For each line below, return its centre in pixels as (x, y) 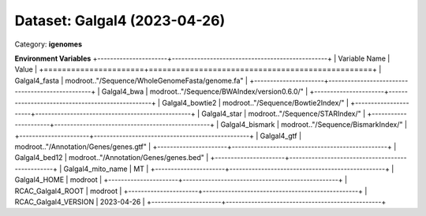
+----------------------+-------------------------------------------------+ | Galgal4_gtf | (158, 136)
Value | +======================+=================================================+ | (198, 69)
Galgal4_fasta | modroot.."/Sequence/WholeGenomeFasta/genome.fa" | (131, 80)
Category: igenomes (49, 44)
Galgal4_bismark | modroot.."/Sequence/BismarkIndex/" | (314, 125)
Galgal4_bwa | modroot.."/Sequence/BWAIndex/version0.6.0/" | (205, 91)
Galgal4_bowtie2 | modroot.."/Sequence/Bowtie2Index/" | (255, 102)
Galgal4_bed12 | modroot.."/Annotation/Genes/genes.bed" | (112, 158)
